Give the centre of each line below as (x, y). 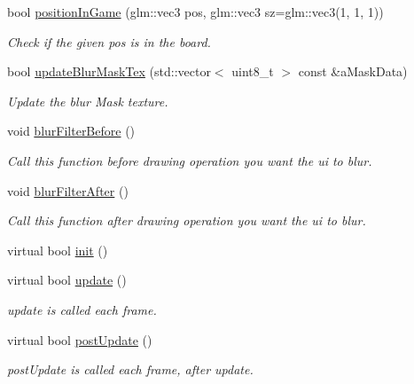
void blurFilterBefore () (71, 131)
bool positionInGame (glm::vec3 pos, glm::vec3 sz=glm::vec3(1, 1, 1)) (195, 12)
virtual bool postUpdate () (80, 339)
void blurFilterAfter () (68, 190)
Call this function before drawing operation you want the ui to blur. (190, 160)
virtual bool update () (67, 280)
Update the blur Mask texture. (88, 101)
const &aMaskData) (353, 71)
